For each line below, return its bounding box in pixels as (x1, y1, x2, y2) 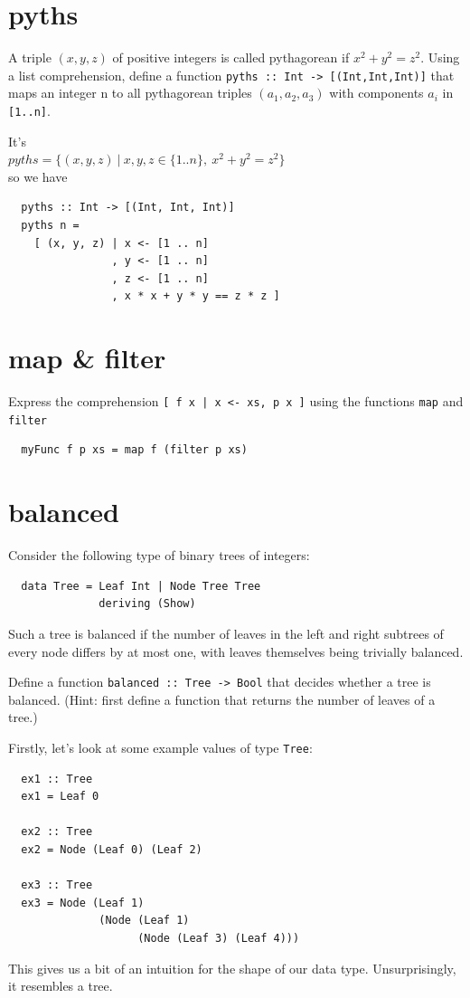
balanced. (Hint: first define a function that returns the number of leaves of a (8, 689, 436, 708)
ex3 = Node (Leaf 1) (21, 896, 145, 909)
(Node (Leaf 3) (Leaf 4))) (137, 931, 300, 945)
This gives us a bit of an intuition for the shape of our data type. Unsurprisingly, (8, 958, 456, 977)
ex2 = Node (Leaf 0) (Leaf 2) (21, 842, 202, 856)
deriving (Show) (99, 597, 196, 611)
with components (329, 83, 424, 102)
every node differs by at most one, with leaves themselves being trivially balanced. (8, 642, 464, 661)
